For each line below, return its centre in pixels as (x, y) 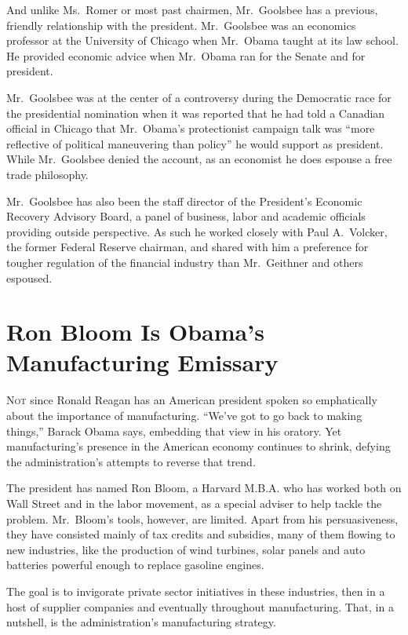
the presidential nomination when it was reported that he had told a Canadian (196, 113)
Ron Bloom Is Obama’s (135, 332)
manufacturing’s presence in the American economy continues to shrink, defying (199, 446)
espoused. (29, 277)
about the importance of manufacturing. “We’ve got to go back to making (184, 415)
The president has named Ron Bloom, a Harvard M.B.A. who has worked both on (204, 488)
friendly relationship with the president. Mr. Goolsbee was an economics (181, 25)
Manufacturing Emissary (142, 362)
